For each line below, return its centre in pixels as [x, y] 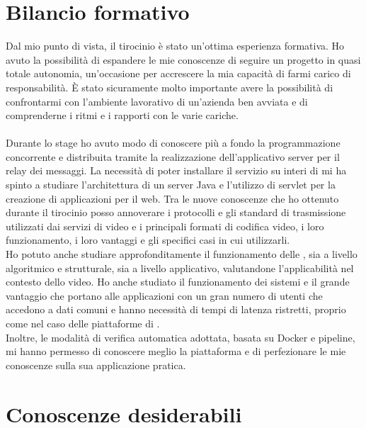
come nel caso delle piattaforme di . [83, 323]
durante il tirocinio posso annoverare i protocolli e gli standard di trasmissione [176, 212]
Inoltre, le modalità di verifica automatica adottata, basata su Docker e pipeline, [181, 337]
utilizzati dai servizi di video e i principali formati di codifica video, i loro [165, 226]
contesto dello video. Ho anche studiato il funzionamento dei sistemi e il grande [178, 282]
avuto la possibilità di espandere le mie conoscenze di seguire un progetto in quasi [183, 59]
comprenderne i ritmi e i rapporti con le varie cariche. [122, 115]
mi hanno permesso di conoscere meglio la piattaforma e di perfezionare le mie [176, 351]
